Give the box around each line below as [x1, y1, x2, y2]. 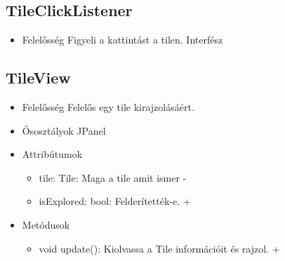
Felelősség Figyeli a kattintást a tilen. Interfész [22, 32, 223, 47]
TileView [6, 67, 71, 88]
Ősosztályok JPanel [22, 123, 106, 138]
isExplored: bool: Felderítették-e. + [39, 194, 191, 208]
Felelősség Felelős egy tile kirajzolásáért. [22, 100, 194, 114]
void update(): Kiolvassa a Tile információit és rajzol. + [39, 241, 280, 255]
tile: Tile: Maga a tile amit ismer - [39, 170, 187, 185]
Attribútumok [22, 147, 83, 161]
